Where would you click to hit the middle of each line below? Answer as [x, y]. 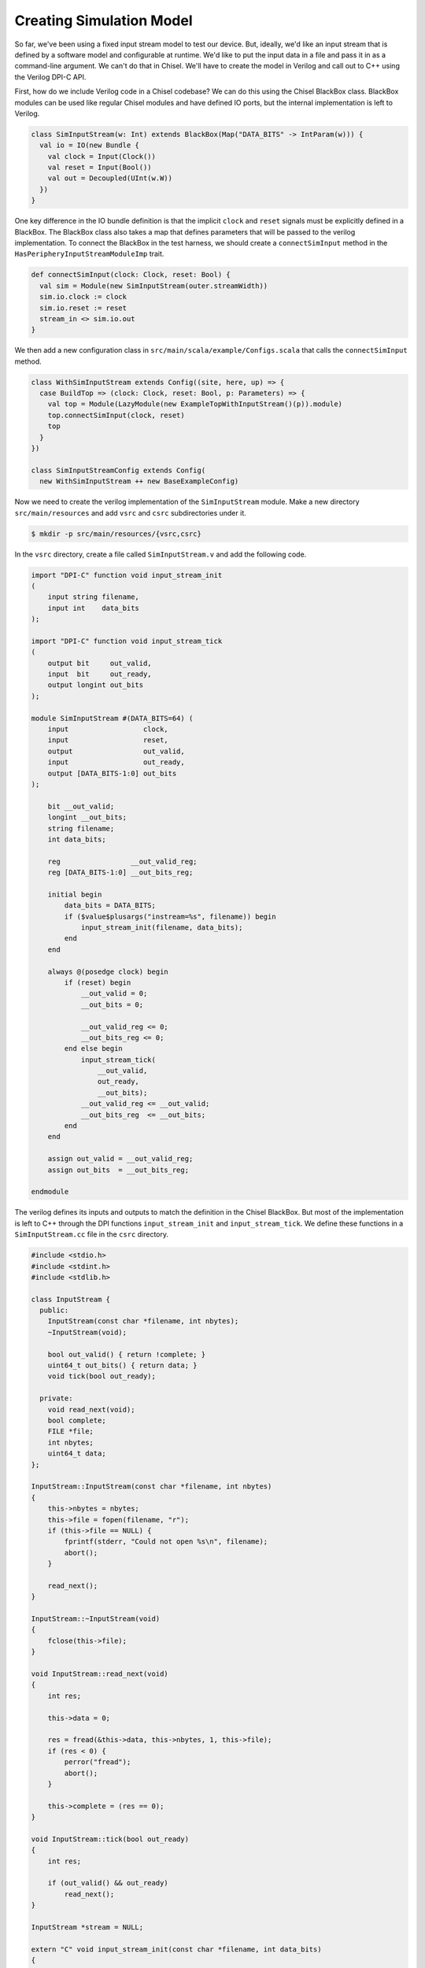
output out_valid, [116, 751]
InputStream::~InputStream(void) [96, 1619]
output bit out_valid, [100, 663]
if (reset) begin [98, 982]
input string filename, [93, 597]
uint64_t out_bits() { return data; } [122, 1365]
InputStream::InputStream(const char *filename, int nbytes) [152, 1487]
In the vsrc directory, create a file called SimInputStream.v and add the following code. [161, 554]
